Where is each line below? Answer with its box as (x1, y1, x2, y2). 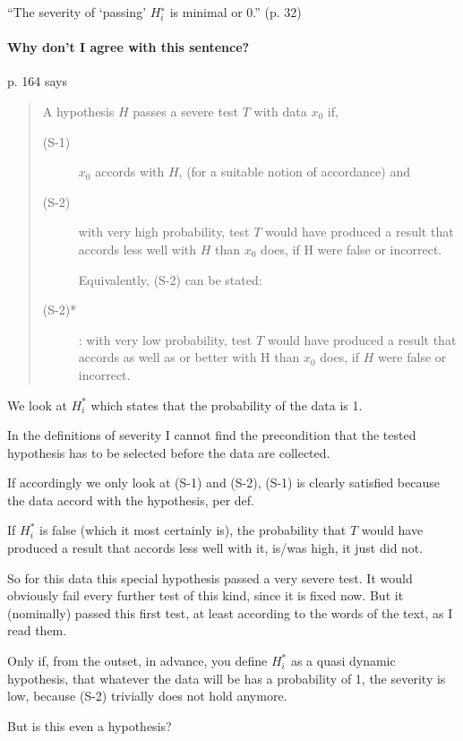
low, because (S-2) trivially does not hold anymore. (7, 686, 287, 705)
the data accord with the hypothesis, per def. (7, 490, 254, 509)
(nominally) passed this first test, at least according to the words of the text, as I (7, 603, 453, 622)
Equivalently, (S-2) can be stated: (78, 270, 262, 289)
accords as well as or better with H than (78, 348, 300, 366)
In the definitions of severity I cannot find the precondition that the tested (7, 426, 416, 444)
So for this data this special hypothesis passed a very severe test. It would (7, 568, 413, 587)
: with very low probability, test (78, 330, 253, 349)
